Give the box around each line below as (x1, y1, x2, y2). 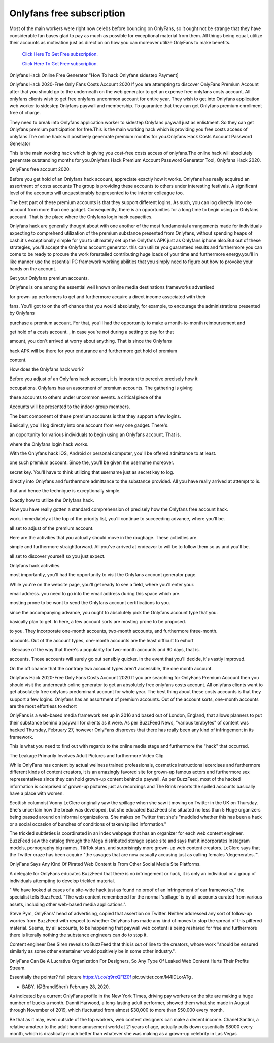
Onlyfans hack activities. (9, 562, 61, 568)
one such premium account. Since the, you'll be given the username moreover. (9, 459, 175, 466)
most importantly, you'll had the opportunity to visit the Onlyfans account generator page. (9, 572, 197, 578)
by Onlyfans (9, 310, 35, 316)
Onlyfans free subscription (9, 8, 125, 19)
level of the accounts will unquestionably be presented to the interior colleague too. (9, 190, 184, 196)
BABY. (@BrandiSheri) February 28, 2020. (22, 983, 110, 990)
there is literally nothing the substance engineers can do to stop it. (9, 932, 148, 938)
